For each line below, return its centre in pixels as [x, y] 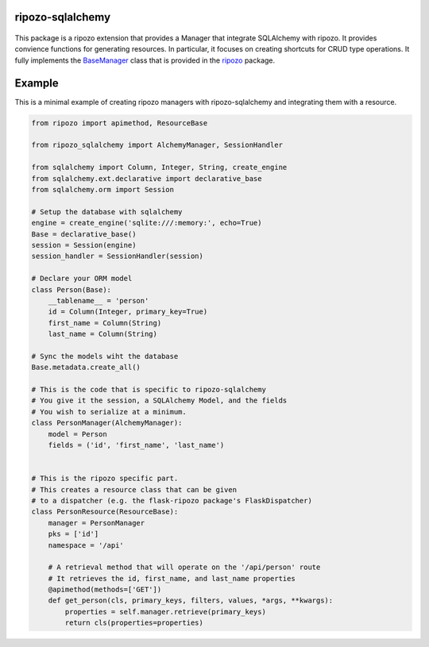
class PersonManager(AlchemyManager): [107, 423]
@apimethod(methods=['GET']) [105, 590]
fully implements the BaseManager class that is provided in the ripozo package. [145, 60]
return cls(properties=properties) [134, 623]
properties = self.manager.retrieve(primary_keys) [165, 612]
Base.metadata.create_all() [86, 368]
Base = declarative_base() [84, 234]
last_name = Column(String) [103, 334]
